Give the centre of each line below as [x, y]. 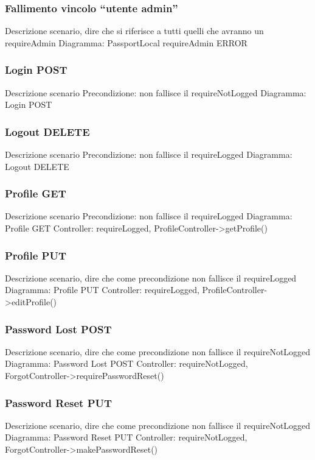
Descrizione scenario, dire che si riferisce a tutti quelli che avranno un [134, 31]
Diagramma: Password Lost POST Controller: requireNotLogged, [126, 363]
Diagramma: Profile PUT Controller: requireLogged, [102, 290]
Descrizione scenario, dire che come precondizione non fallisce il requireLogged [151, 278]
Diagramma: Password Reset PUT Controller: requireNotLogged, [126, 437]
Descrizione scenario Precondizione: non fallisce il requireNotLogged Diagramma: [156, 92]
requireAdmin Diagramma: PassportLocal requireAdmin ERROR [126, 42]
